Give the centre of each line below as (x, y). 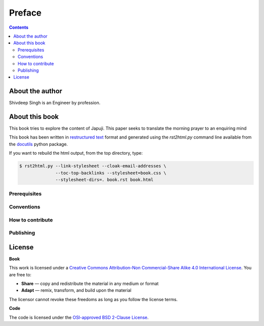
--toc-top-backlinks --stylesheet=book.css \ (111, 173)
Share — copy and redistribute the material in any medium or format (90, 284)
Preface (25, 13)
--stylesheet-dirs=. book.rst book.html (104, 180)
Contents (19, 27)
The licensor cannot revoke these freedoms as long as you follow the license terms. (93, 299)
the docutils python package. (38, 144)
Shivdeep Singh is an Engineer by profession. (55, 103)
